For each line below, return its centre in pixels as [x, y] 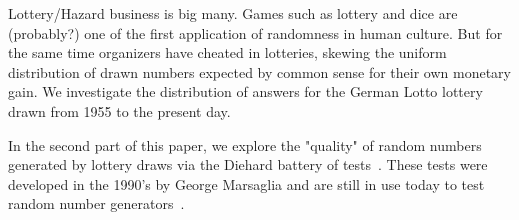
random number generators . [96, 203]
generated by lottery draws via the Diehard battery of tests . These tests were [248, 164]
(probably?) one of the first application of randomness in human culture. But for [255, 32]
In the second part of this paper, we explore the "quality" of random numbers [245, 144]
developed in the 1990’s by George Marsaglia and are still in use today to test [246, 183]
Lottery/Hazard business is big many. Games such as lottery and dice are [233, 13]
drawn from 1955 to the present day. [119, 110]
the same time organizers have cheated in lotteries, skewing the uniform [227, 52]
